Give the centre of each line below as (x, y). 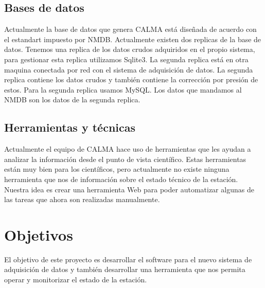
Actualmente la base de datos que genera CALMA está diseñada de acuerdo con (130, 29)
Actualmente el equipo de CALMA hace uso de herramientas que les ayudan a (128, 149)
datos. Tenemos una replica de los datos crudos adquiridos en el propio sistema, (130, 49)
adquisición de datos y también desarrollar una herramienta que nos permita (125, 269)
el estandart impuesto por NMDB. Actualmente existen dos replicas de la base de (133, 39)
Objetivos (39, 234)
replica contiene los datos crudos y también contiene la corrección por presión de (131, 79)
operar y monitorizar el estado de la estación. (76, 280)
